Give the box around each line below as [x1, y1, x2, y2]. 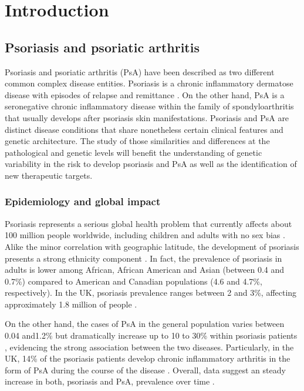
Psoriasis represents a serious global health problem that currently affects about [5, 217, 292, 229]
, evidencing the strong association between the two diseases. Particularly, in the [5, 340, 294, 353]
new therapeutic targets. [5, 169, 93, 181]
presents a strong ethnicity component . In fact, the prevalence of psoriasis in [5, 252, 282, 264]
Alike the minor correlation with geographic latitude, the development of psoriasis [5, 240, 299, 252]
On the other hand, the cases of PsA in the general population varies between [5, 318, 285, 330]
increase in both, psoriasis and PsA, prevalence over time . [5, 375, 215, 387]
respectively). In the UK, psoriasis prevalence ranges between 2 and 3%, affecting [5, 286, 297, 299]
